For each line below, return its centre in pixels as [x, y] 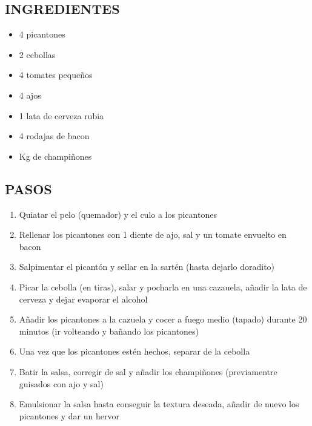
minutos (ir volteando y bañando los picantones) [109, 331]
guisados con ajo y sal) [61, 383]
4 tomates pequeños [56, 75]
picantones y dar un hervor [69, 415]
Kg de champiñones [55, 156]
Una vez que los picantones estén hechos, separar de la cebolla [134, 351]
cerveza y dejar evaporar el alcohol [83, 299]
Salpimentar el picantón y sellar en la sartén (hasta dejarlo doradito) [147, 267]
